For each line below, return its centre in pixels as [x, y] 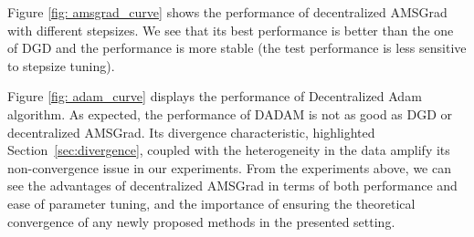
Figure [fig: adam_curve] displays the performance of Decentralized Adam [215, 96]
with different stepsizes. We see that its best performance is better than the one [231, 30]
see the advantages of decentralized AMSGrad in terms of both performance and [232, 185]
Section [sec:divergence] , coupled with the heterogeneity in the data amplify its [229, 150]
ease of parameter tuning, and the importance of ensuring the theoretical [211, 203]
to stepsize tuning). [61, 65]
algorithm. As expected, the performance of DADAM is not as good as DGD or [230, 113]
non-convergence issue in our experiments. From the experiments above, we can [229, 167]
